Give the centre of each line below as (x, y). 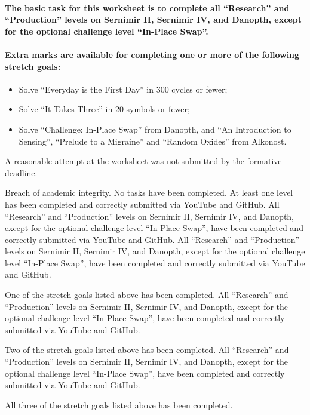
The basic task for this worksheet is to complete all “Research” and (147, 7)
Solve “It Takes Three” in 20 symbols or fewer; (104, 109)
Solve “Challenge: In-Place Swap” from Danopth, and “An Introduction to (155, 129)
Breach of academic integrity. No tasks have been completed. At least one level (149, 193)
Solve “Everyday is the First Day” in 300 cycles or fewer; (123, 89)
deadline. (21, 172)
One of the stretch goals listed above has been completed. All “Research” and (147, 295)
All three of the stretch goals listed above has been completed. (119, 405)
